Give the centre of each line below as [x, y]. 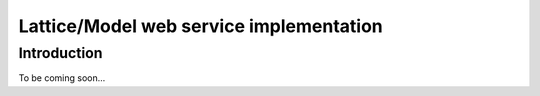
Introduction [60, 53]
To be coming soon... [62, 78]
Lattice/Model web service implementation [201, 26]
